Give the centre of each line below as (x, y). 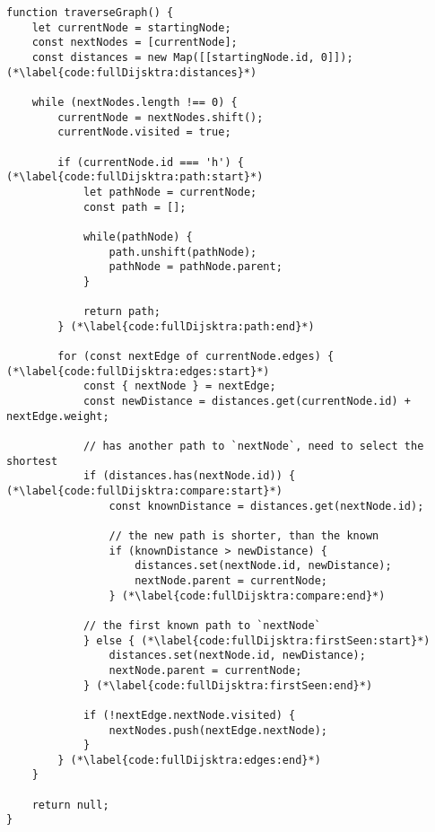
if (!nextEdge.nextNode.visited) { (189, 715)
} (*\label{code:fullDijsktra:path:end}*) (186, 326)
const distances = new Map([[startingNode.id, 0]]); (192, 57)
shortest (32, 461)
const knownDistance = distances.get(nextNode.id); (266, 506)
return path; (122, 312)
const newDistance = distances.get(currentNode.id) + (247, 402)
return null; (70, 805)
